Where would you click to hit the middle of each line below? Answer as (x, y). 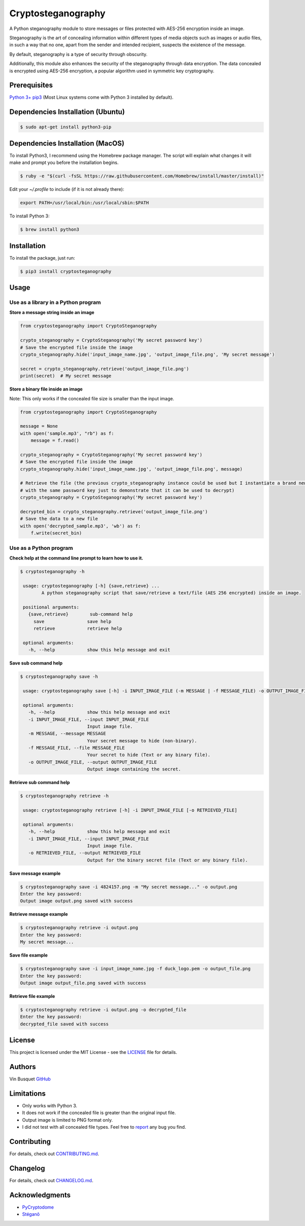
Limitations (27, 1093)
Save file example (28, 955)
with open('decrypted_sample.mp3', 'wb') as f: (80, 526)
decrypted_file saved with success (64, 1024)
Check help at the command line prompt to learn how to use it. (76, 558)
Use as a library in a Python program (55, 302)
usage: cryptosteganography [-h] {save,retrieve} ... (91, 586)
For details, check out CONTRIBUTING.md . (54, 1154)
